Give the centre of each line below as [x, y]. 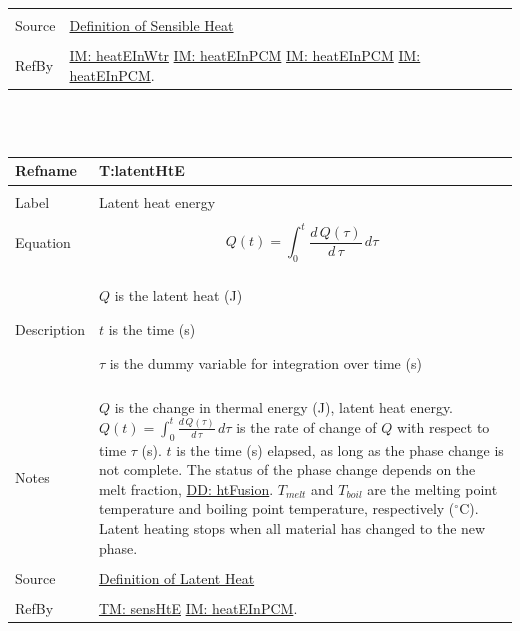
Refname [46, 170]
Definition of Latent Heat [176, 577]
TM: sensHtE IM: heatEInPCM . [198, 607]
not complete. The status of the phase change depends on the [287, 469]
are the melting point [432, 488]
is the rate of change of [306, 426]
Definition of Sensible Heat [151, 25]
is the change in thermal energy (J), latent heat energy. [284, 406]
